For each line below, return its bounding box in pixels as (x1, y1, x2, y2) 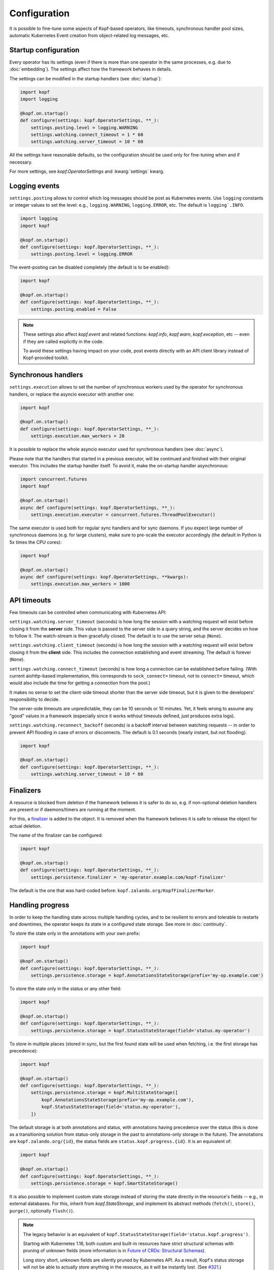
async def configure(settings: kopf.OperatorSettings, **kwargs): (20, 574, 189, 580)
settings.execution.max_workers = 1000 (30, 581, 130, 587)
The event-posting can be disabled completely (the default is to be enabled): (9, 264, 170, 270)
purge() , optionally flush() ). (9, 1208, 75, 1214)
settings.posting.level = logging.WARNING (30, 124, 138, 131)
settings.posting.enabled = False (30, 306, 117, 312)
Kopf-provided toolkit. (23, 355, 69, 361)
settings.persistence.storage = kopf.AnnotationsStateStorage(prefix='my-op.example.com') (30, 973, 264, 978)
